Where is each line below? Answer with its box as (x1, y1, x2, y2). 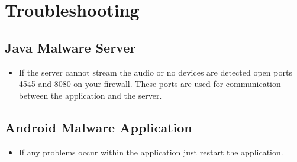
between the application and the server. (18, 89, 162, 101)
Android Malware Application (5, 118, 192, 136)
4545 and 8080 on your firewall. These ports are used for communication (18, 77, 281, 90)
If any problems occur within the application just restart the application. (18, 145, 283, 158)
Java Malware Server (5, 38, 136, 56)
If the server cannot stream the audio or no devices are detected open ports (18, 66, 292, 78)
